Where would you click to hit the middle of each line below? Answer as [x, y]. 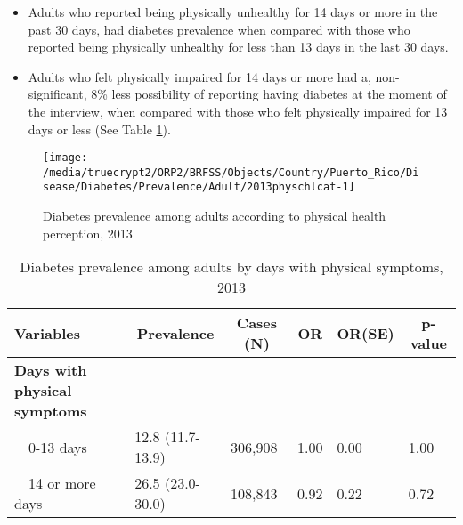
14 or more [62, 483]
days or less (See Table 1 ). [99, 129]
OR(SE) [366, 333]
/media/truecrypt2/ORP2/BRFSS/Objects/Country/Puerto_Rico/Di [231, 172]
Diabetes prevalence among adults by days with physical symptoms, [231, 267]
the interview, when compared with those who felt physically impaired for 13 [238, 111]
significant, [57, 94]
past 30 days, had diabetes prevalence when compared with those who [219, 29]
